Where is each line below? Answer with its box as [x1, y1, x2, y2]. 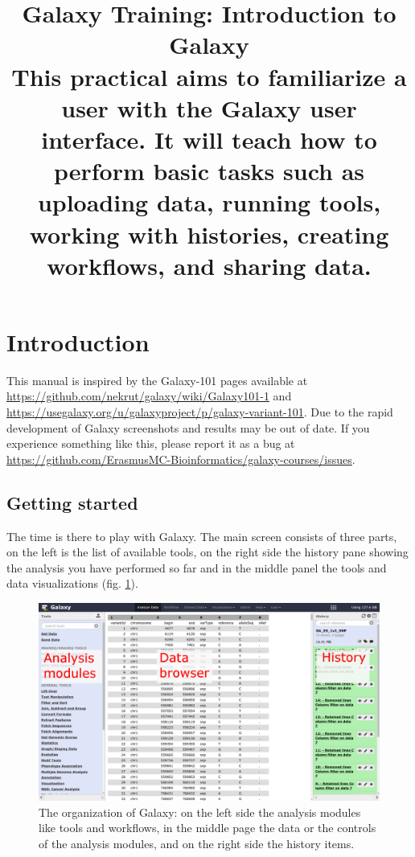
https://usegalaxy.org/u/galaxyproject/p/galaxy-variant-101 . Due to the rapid [6, 404, 393, 420]
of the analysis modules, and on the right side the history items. [39, 834, 355, 851]
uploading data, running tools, [37, 186, 381, 219]
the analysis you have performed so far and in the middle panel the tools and [6, 559, 387, 576]
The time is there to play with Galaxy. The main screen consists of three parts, [6, 527, 397, 544]
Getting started [6, 490, 138, 515]
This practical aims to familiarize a [11, 59, 407, 92]
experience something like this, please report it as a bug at [6, 435, 295, 452]
